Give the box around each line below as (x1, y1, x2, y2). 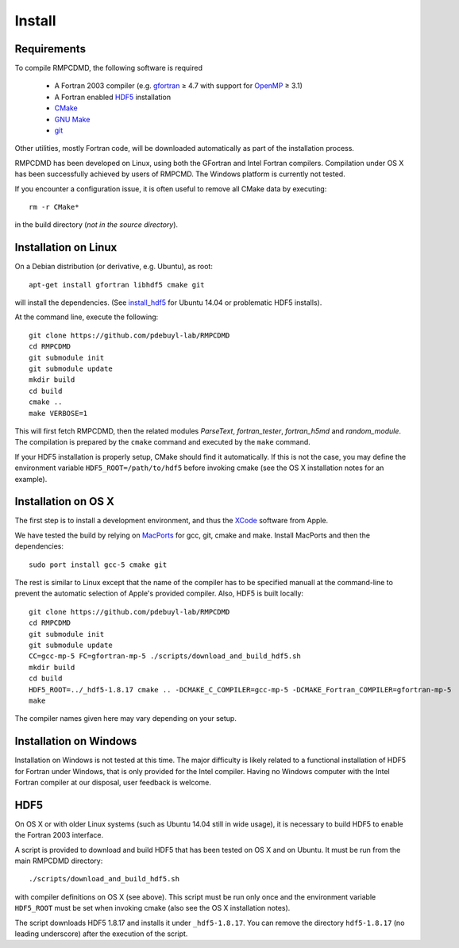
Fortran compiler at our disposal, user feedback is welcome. (14, 777, 212, 787)
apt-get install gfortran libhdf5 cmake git (29, 280, 206, 289)
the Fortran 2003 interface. (14, 830, 104, 840)
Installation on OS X (14, 495, 114, 508)
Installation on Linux (14, 241, 118, 254)
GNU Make (54, 114, 91, 124)
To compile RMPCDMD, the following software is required (14, 64, 202, 73)
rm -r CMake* (29, 202, 79, 211)
